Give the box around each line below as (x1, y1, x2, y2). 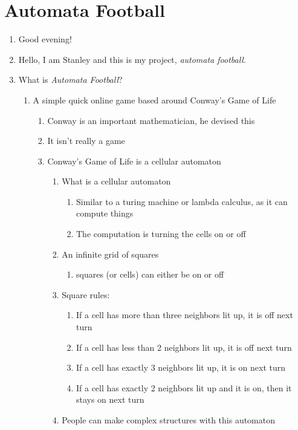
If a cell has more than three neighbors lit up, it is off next (76, 308, 293, 321)
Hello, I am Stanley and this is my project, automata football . (18, 53, 246, 65)
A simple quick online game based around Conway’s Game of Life (33, 93, 276, 106)
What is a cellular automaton (62, 175, 171, 187)
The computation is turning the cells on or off (76, 227, 246, 240)
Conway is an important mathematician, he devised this (47, 114, 255, 126)
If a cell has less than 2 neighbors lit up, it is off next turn (76, 340, 292, 353)
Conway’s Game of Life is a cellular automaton (47, 154, 221, 167)
